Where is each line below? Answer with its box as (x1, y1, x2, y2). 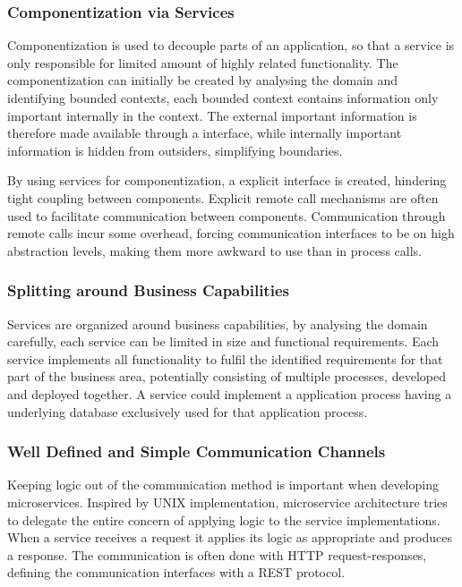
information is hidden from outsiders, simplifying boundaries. (7, 140, 343, 159)
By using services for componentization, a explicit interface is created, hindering (7, 171, 447, 190)
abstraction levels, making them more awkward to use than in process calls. (7, 241, 422, 259)
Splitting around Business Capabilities (7, 279, 289, 302)
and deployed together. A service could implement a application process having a (7, 384, 452, 403)
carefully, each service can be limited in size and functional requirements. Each (7, 332, 440, 351)
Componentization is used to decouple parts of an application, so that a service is (7, 36, 455, 55)
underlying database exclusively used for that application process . (7, 402, 368, 421)
